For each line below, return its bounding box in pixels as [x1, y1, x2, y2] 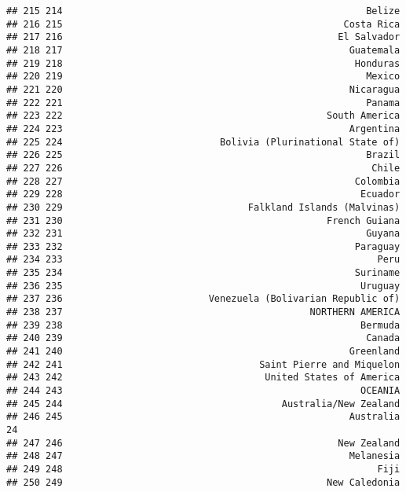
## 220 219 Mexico [6, 71, 401, 83]
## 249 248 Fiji [6, 463, 401, 475]
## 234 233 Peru [6, 254, 401, 266]
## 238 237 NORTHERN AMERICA [6, 307, 401, 318]
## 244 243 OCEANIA [6, 385, 401, 397]
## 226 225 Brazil [6, 149, 401, 161]
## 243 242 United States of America [6, 372, 401, 384]
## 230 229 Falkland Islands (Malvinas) [6, 201, 401, 213]
